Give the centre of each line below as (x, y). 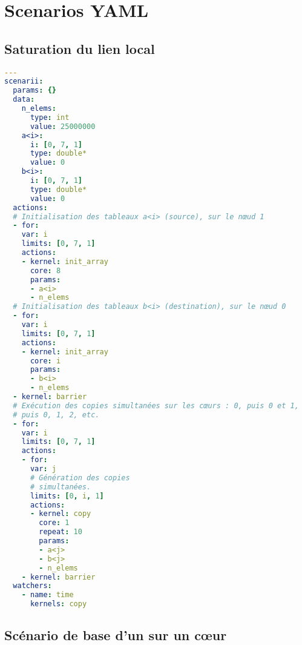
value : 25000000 (63, 126)
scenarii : (24, 81)
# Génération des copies (80, 478)
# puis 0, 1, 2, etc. (56, 415)
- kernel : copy (61, 514)
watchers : (32, 586)
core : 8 (45, 270)
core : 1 (54, 523)
